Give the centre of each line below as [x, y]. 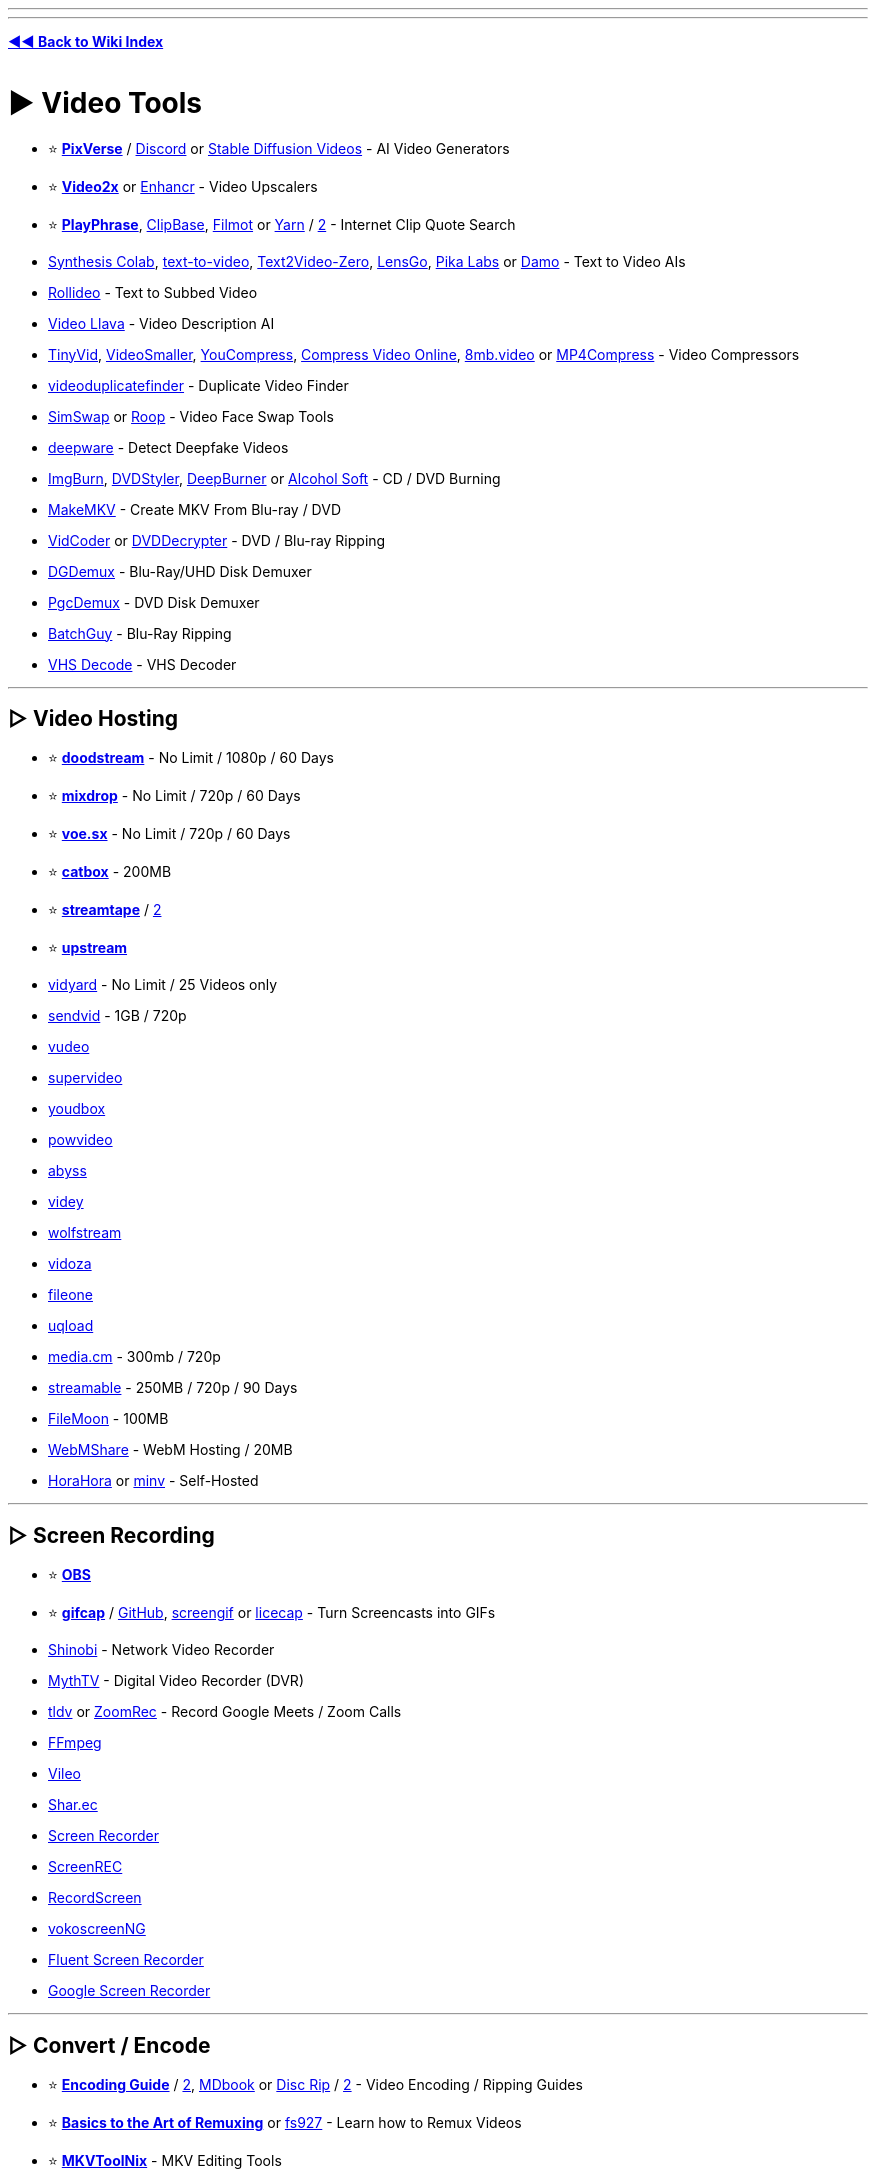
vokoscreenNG [97, 1929]
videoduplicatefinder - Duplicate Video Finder [198, 385]
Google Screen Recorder [129, 1991]
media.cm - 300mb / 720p [134, 1357]
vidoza [70, 1264]
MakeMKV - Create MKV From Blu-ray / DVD [195, 509]
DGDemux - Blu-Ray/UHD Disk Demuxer [180, 571]
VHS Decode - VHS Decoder [142, 664]
